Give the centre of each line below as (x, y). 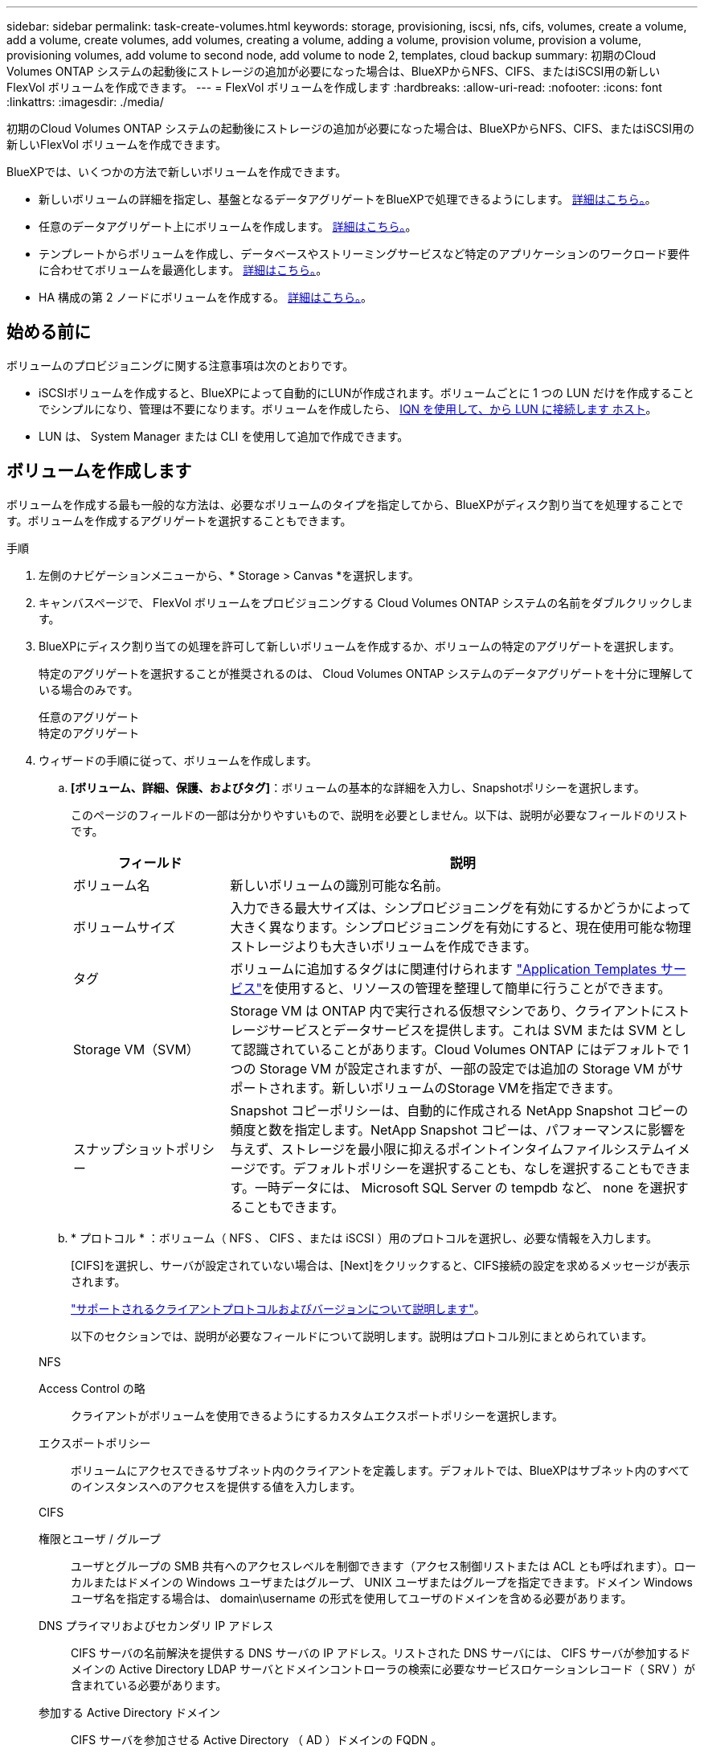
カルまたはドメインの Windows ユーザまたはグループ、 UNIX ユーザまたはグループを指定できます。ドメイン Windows (382, 1582)
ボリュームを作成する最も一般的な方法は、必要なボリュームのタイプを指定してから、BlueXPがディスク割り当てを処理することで (345, 504)
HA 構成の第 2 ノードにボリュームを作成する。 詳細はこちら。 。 (205, 297)
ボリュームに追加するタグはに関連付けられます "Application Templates (444, 969)
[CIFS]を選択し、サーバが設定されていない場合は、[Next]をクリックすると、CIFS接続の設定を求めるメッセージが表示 (381, 1265)
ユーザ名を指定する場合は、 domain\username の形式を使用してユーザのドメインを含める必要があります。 (352, 1598)
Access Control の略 (92, 1388)
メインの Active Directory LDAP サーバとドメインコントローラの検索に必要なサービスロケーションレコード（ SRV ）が (383, 1669)
